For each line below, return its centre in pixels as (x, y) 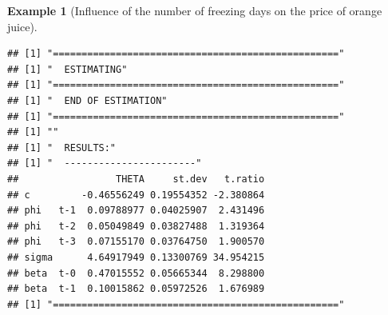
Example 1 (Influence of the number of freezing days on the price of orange (195, 10)
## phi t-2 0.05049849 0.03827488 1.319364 (136, 226)
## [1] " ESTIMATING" (67, 69)
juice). (22, 26)
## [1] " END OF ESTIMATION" (87, 100)
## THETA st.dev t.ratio (136, 179)
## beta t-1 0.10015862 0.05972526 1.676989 (136, 289)
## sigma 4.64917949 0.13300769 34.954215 (136, 257)
